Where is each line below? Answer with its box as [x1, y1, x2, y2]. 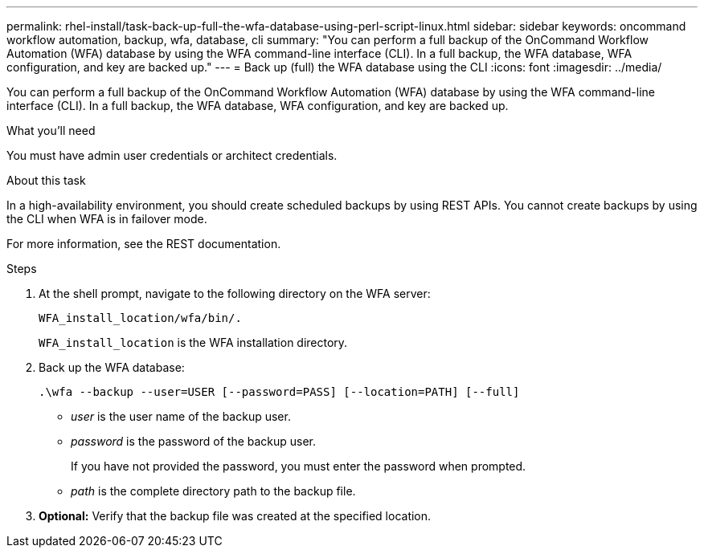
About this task [6, 173, 86, 187]
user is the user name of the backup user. [71, 409, 291, 423]
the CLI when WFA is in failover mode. [6, 212, 207, 226]
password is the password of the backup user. [71, 434, 317, 448]
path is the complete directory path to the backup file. [71, 484, 356, 498]
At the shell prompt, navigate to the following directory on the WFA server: [39, 287, 431, 300]
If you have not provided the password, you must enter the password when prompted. [71, 459, 526, 473]
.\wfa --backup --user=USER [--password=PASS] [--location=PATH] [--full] [39, 385, 520, 398]
